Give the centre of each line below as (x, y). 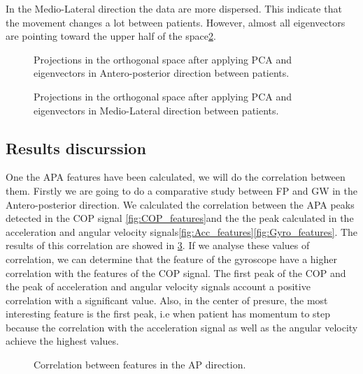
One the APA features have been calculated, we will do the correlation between (176, 177)
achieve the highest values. (62, 341)
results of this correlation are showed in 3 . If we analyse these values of (158, 245)
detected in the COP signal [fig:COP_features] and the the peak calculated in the (180, 218)
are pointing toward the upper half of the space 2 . (111, 36)
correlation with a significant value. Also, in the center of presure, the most (167, 300)
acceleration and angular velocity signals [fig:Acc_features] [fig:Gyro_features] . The (182, 231)
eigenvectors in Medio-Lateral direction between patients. (156, 110)
